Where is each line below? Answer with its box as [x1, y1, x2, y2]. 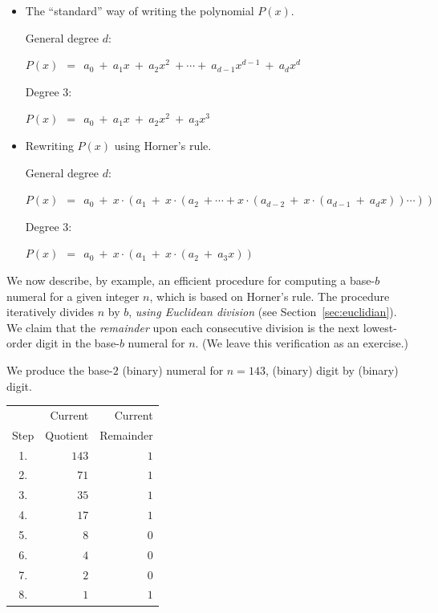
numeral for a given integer [6, 287, 140, 304]
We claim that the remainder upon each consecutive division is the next [6, 319, 360, 335]
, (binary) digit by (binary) [265, 361, 399, 378]
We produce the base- [6, 361, 113, 378]
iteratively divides [6, 303, 95, 320]
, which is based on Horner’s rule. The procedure [149, 287, 390, 304]
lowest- [363, 319, 397, 335]
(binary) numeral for [122, 361, 224, 378]
